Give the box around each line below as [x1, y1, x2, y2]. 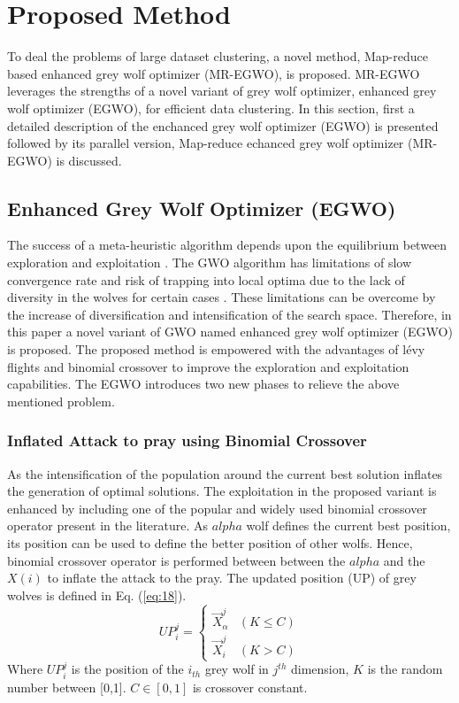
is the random [367, 660, 443, 678]
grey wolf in [204, 660, 269, 678]
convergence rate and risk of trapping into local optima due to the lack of [7, 270, 405, 289]
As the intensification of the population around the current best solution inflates [7, 464, 443, 483]
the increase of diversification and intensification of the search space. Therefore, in [7, 305, 452, 323]
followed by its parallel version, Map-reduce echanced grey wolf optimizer [7, 134, 404, 152]
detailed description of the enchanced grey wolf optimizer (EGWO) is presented [7, 116, 439, 135]
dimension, [290, 660, 349, 678]
